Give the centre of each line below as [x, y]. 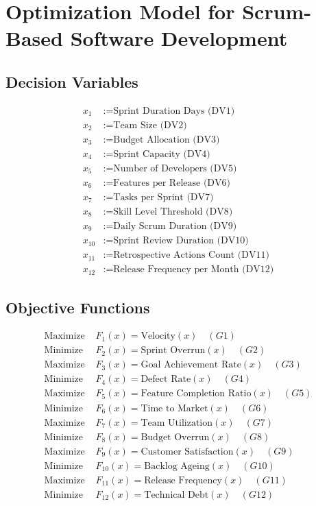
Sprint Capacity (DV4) [162, 154]
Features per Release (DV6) [172, 183]
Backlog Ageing [177, 466]
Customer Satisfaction [187, 451]
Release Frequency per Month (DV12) [194, 270]
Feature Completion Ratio [196, 394]
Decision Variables [72, 81]
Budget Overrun [175, 437]
